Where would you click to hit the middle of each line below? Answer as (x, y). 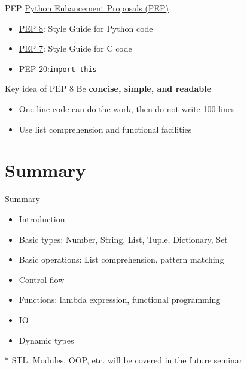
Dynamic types (46, 340)
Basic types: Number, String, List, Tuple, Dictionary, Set (123, 239)
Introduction (42, 219)
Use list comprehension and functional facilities (105, 129)
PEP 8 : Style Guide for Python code (86, 28)
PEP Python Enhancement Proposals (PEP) (87, 8)
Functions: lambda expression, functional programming (120, 300)
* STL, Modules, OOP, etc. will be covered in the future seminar (124, 360)
